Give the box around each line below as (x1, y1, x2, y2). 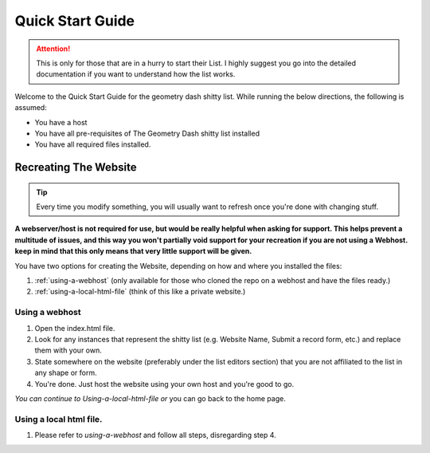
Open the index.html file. (34, 323, 115, 333)
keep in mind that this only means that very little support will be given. (14, 246, 252, 256)
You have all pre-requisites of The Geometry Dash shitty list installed (34, 128, 260, 138)
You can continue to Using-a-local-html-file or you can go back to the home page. (14, 393, 286, 403)
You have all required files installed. (34, 140, 151, 149)
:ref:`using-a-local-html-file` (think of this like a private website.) (34, 287, 246, 297)
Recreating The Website (14, 160, 137, 175)
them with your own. (34, 345, 103, 355)
